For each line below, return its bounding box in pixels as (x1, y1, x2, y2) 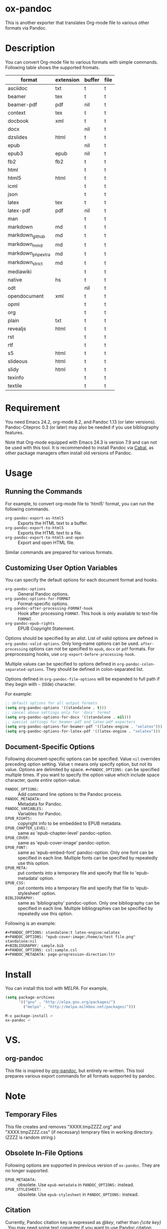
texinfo (8, 374, 24, 381)
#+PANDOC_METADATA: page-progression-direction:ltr (5, 952, 115, 957)
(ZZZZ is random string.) (5, 1134, 56, 1140)
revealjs (8, 325, 27, 332)
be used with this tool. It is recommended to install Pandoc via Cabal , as (5, 444, 154, 450)
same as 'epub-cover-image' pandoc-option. (18, 840, 111, 846)
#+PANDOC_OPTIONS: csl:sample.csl (5, 948, 78, 953)
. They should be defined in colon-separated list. (43, 666, 144, 672)
